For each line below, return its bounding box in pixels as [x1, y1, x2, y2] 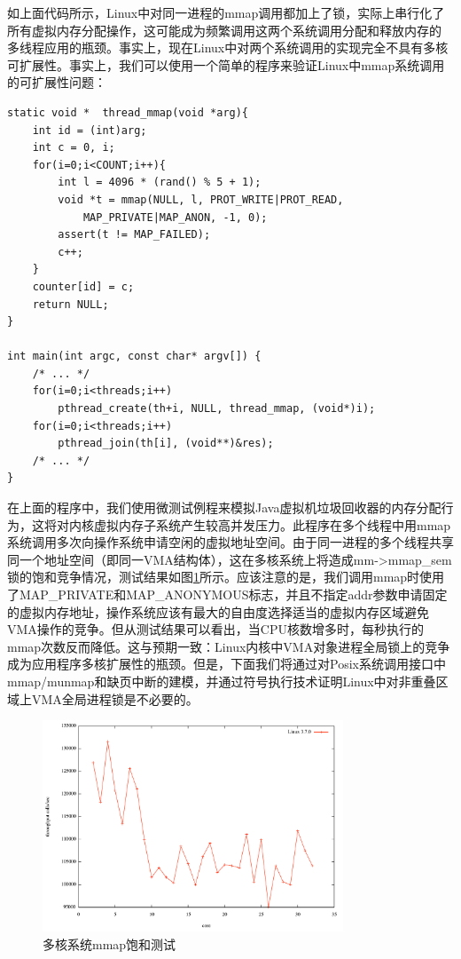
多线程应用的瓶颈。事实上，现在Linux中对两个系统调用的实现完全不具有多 [7, 38, 436, 57]
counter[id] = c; [32, 280, 135, 293]
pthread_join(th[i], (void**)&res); [58, 437, 274, 450]
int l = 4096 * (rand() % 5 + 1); [58, 176, 262, 189]
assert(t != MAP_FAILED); [58, 228, 211, 242]
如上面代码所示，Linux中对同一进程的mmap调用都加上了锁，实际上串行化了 [7, 4, 445, 21]
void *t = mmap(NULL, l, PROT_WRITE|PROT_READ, [58, 193, 344, 206]
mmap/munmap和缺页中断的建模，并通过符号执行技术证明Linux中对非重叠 [7, 671, 436, 690]
